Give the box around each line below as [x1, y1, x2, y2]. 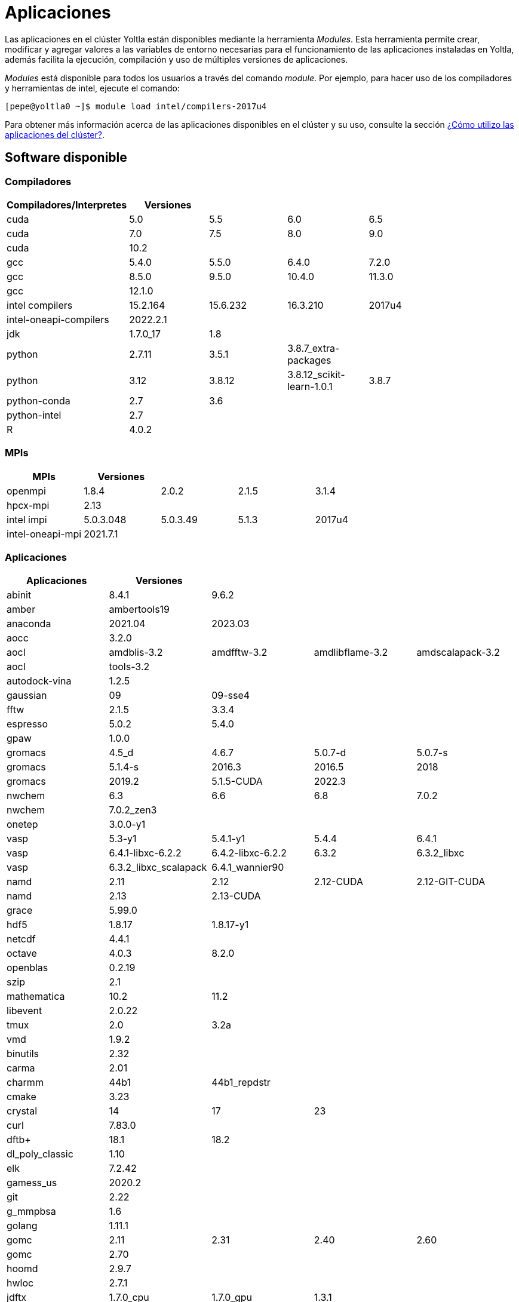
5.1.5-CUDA [211, 775, 263, 788]
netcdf [7, 933, 36, 945]
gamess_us [7, 1177, 57, 1189]
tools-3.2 [109, 661, 150, 673]
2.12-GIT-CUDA [416, 876, 486, 888]
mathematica [7, 990, 65, 1003]
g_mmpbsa [7, 1205, 56, 1218]
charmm [7, 1076, 44, 1089]
